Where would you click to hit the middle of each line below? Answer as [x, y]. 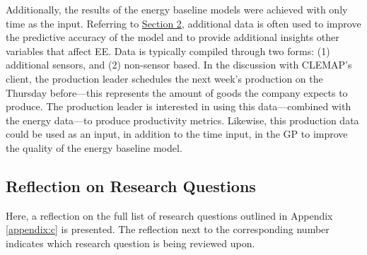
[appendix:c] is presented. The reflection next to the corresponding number [168, 229]
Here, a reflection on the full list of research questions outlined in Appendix [169, 215]
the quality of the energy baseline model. [94, 147]
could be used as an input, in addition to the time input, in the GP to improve [177, 134]
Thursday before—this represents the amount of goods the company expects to [177, 92]
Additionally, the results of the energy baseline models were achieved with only [177, 9]
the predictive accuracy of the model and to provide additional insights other [173, 37]
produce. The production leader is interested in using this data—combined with [179, 106]
